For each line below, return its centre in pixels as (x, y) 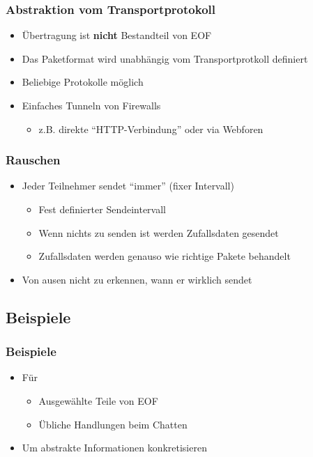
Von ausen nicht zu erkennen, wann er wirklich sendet (137, 279)
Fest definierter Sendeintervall (102, 209)
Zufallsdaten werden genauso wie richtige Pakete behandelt (165, 256)
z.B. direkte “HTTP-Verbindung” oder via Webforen (151, 129)
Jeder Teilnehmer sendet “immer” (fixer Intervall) (128, 186)
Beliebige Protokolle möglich (83, 82)
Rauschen (33, 160)
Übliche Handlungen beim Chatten (113, 424)
